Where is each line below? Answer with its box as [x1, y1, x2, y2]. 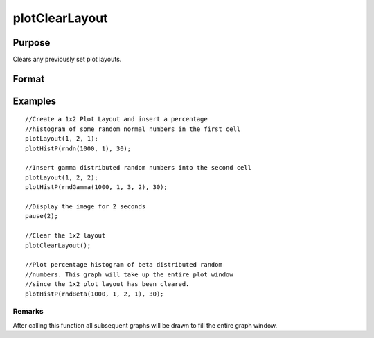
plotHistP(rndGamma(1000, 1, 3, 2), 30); [25, 184, 168, 191]
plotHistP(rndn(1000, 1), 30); [25, 144, 132, 152]
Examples [12, 95, 57, 107]
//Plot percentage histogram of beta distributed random [25, 260, 223, 269]
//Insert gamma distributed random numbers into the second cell [25, 163, 252, 172]
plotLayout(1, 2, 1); [25, 135, 98, 143]
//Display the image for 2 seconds [25, 203, 146, 211]
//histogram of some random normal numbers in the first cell [25, 125, 241, 133]
